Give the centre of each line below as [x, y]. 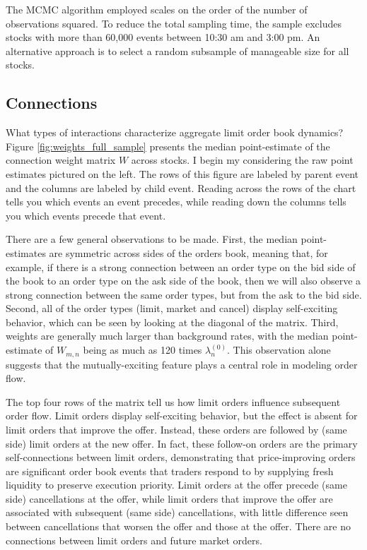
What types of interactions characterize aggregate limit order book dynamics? [175, 132]
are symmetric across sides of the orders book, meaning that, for [188, 252]
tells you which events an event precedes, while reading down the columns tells [176, 202]
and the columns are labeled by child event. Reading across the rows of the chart [181, 187]
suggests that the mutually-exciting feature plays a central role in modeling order [182, 364]
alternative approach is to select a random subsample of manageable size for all [177, 50]
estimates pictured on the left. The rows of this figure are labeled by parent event [182, 173]
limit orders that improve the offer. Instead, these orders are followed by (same [176, 429]
